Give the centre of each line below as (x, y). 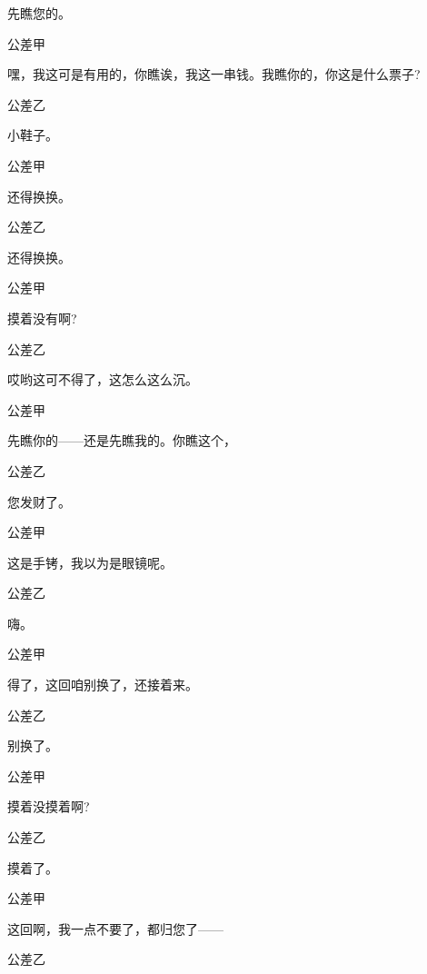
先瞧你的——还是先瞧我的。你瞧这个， (122, 440)
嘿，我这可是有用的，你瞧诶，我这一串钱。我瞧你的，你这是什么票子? (214, 74)
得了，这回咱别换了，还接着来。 (103, 685)
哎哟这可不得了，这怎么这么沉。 (103, 379)
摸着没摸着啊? (49, 806)
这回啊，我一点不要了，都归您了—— (115, 928)
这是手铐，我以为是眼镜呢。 (90, 562)
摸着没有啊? (42, 318)
